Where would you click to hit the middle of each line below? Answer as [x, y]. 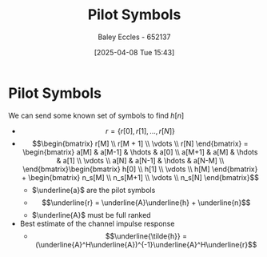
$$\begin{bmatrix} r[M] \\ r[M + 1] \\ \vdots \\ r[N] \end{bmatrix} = [140, 143]
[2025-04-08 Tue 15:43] [134, 52]
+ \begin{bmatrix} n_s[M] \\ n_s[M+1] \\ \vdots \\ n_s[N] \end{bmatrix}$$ [140, 177]
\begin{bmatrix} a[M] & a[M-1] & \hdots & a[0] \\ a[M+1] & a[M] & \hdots [140, 152]
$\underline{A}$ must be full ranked [91, 215]
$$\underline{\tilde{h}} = [146, 236]
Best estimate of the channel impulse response [97, 223]
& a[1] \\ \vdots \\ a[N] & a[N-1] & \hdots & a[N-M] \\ [140, 160]
